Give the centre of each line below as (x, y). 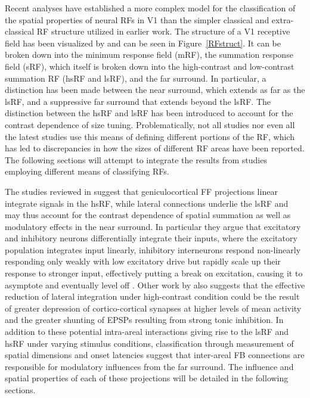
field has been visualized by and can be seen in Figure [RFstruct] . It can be (143, 43)
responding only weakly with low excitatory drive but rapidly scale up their (143, 261)
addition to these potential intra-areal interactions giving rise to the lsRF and (147, 332)
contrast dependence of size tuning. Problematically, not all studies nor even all (150, 124)
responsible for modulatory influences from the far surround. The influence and (149, 366)
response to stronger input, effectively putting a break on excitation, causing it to (154, 273)
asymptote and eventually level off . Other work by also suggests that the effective (155, 284)
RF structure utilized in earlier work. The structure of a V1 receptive (163, 31)
